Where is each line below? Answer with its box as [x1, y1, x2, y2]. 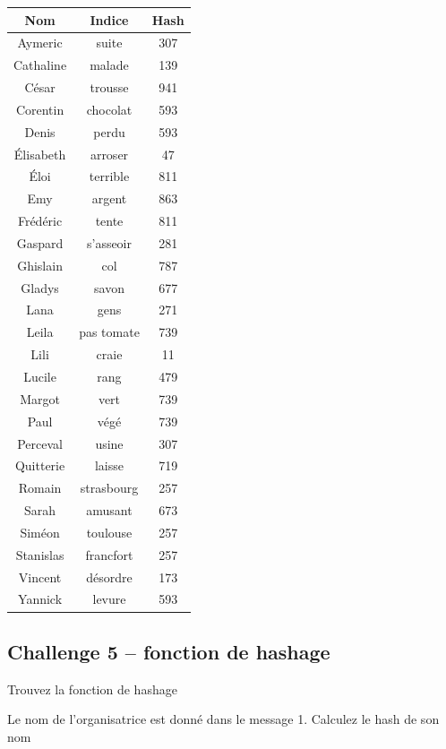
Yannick [18, 590, 63, 608]
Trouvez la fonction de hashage [7, 679, 177, 698]
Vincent [18, 567, 62, 586]
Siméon [20, 522, 60, 541]
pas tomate [79, 323, 140, 341]
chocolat [86, 99, 133, 118]
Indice [90, 10, 129, 29]
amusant [86, 501, 133, 520]
